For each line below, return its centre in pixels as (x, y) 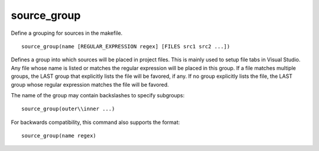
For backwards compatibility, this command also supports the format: (95, 122)
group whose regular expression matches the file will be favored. (90, 84)
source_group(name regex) (59, 136)
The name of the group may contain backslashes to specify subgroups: (98, 95)
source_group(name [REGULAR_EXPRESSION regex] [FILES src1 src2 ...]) (126, 46)
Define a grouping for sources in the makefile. (67, 33)
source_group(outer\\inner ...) (68, 109)
